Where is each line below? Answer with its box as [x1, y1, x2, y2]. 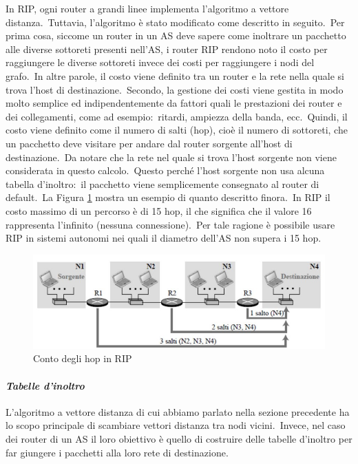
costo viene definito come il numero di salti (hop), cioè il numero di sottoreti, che [6, 123, 348, 137]
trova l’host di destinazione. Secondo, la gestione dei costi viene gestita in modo [6, 82, 344, 96]
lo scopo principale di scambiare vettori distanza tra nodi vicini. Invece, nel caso [6, 418, 346, 432]
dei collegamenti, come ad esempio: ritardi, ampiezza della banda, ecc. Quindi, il [6, 109, 348, 123]
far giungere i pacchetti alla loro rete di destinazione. [6, 445, 229, 459]
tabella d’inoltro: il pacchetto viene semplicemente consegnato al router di [6, 176, 319, 191]
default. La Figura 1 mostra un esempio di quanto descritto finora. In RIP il [6, 190, 330, 204]
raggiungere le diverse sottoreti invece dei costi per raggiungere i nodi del [6, 55, 315, 70]
